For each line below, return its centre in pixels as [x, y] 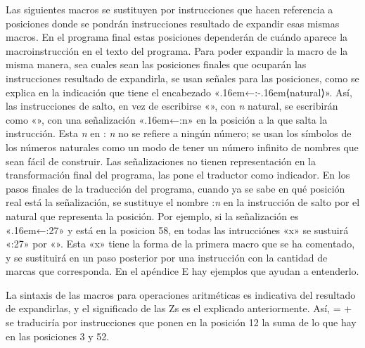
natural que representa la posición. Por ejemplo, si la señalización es [152, 215]
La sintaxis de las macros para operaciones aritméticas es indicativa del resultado [181, 294]
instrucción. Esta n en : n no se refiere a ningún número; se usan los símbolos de [179, 133]
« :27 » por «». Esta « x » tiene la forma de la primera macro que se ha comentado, [180, 244]
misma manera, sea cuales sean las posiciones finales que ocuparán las [156, 64]
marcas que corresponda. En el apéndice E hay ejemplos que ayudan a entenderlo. [182, 271]
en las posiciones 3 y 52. [58, 336]
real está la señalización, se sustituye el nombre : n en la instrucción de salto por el [183, 202]
